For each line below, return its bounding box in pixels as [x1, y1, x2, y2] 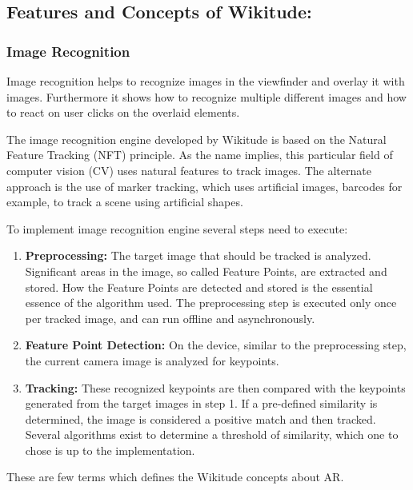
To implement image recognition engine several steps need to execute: [6, 220, 348, 237]
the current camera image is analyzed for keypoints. [25, 352, 279, 368]
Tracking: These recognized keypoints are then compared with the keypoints [25, 379, 406, 396]
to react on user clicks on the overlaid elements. [6, 104, 240, 121]
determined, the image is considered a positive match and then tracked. [25, 410, 376, 427]
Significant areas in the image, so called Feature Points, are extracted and [25, 262, 387, 279]
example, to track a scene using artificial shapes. [6, 193, 243, 210]
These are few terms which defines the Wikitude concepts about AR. [6, 468, 344, 485]
